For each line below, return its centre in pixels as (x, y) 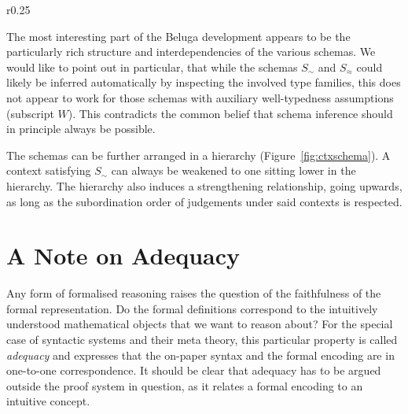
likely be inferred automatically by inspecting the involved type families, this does (204, 82)
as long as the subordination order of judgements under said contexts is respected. (204, 201)
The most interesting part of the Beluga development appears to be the (178, 36)
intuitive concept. (48, 401)
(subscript (30, 113)
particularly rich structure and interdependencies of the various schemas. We (191, 52)
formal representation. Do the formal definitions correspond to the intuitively (192, 308)
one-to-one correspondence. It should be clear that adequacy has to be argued (194, 370)
